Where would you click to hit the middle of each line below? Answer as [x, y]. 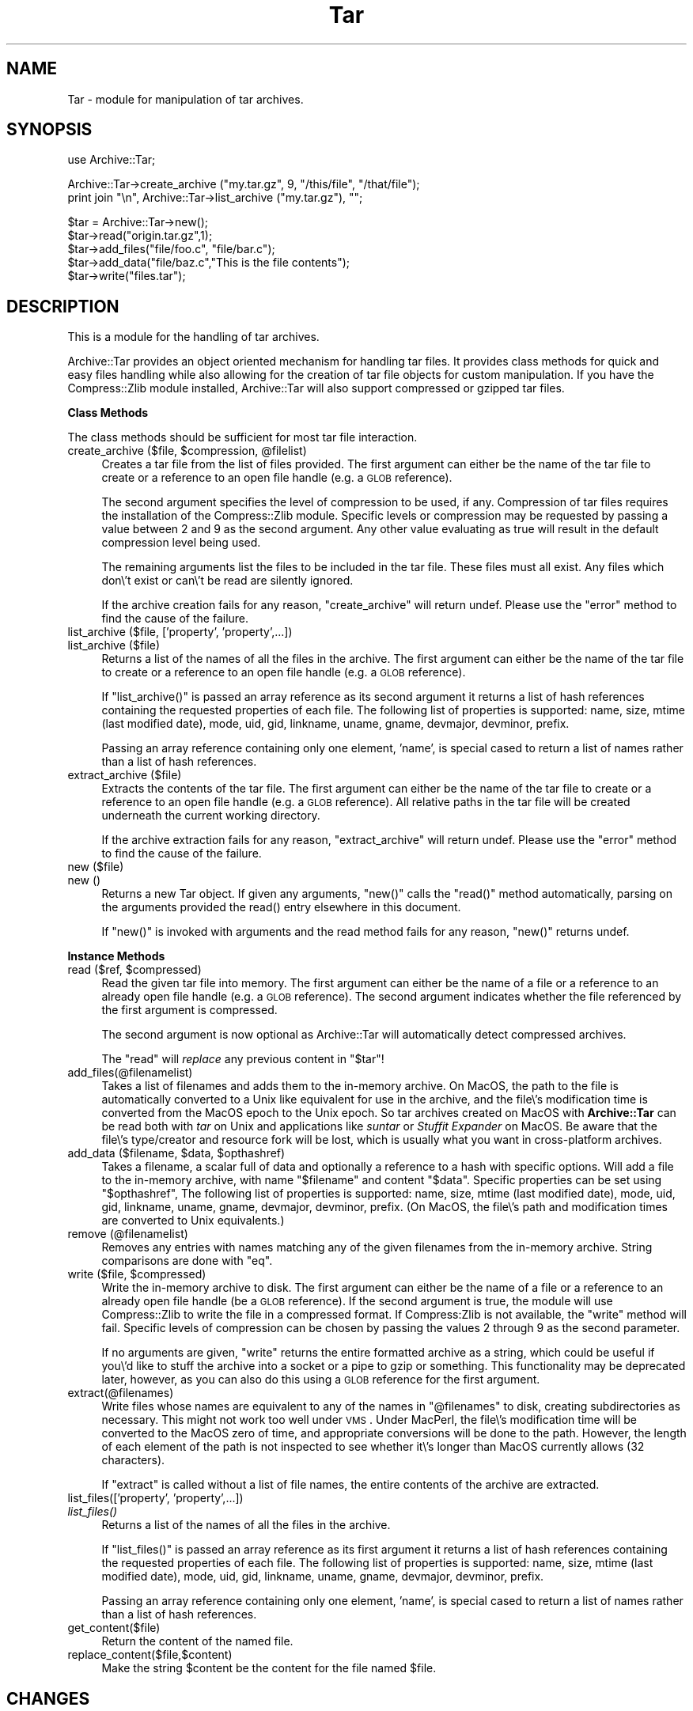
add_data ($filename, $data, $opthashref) [176, 1153]
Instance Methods [116, 956]
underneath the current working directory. [211, 816]
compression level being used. [181, 543]
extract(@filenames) [121, 1393]
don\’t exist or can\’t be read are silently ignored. [227, 581]
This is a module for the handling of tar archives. [193, 337]
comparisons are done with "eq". [187, 1261]
